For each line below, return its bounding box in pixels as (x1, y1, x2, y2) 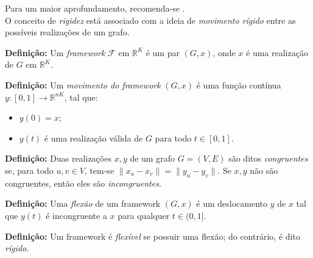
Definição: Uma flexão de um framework (5, 197, 161, 210)
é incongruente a (46, 209, 107, 221)
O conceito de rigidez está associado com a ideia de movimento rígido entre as (5, 13, 296, 26)
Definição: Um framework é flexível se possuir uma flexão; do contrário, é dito (5, 229, 300, 242)
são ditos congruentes (228, 152, 308, 165)
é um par (146, 46, 180, 59)
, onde (213, 46, 236, 59)
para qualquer (118, 209, 170, 221)
